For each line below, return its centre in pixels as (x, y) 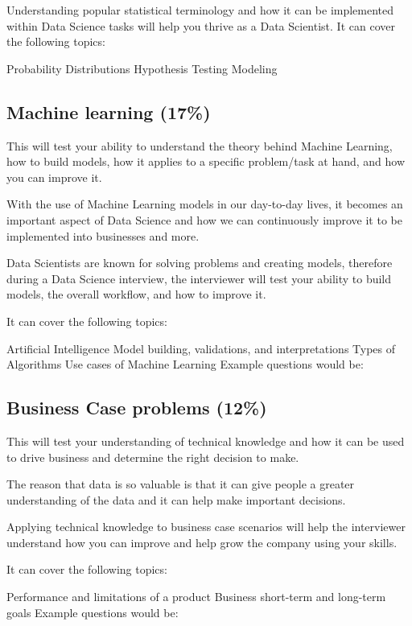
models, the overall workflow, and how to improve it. (136, 294)
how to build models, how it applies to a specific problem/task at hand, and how (206, 161)
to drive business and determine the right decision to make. (153, 457)
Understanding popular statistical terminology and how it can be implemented (200, 10)
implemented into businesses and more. (103, 235)
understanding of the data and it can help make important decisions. (176, 499)
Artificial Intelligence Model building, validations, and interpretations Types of (201, 348)
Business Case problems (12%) (137, 408)
